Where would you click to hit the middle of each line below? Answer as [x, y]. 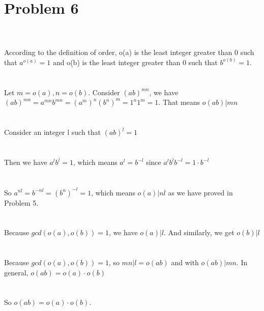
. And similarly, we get [199, 232]
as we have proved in [200, 192]
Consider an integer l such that [53, 132]
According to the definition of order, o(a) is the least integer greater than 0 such [129, 52]
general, [16, 272]
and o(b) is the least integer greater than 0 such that [135, 62]
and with [185, 262]
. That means [179, 102]
